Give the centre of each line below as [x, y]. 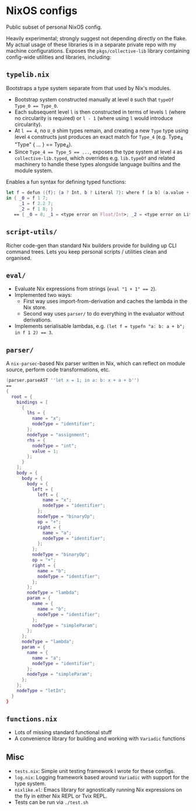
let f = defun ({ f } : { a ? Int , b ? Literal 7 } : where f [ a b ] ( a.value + [98, 193]
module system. [34, 170]
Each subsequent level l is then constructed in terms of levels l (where [100, 112]
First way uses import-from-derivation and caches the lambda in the [105, 301]
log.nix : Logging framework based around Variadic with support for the [102, 778]
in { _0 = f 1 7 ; [27, 198]
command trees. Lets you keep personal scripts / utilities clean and [87, 251]
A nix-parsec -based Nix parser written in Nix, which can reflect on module [96, 364]
